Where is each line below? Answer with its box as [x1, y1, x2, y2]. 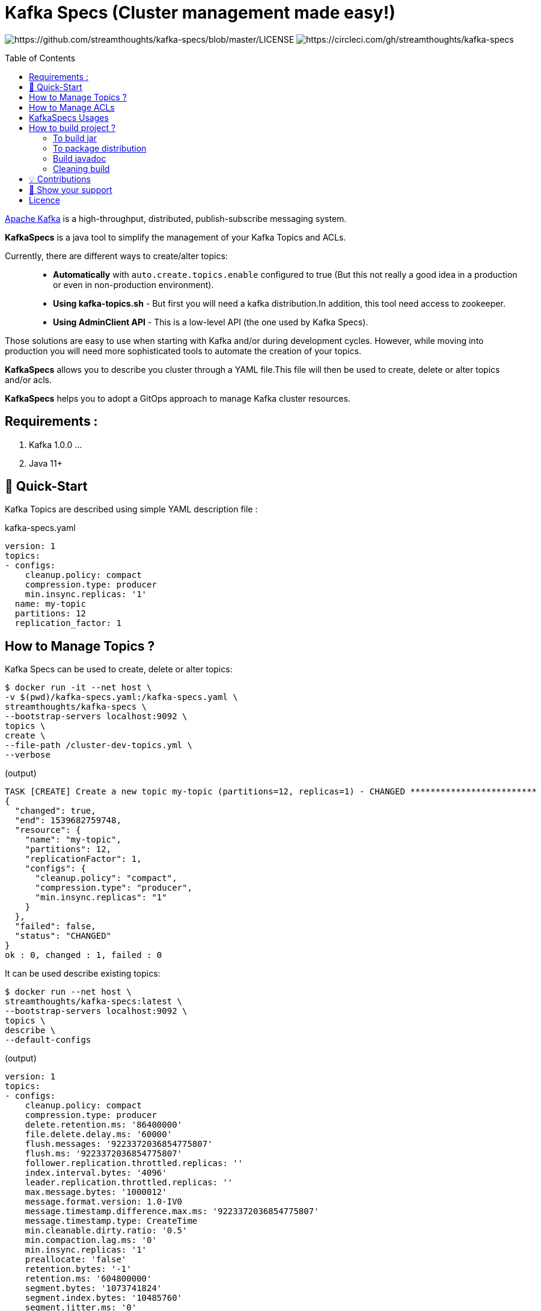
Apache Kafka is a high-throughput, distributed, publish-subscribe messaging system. [5, 213, 347, 224]
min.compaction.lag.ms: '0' [25, 1235, 157, 1245]
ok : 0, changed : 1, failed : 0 [5, 950, 162, 960]
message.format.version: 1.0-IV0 [25, 1197, 183, 1207]
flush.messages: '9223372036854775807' [25, 1139, 213, 1149]
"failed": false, [14, 921, 96, 932]
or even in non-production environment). [53, 279, 214, 290]
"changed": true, [14, 806, 96, 816]
